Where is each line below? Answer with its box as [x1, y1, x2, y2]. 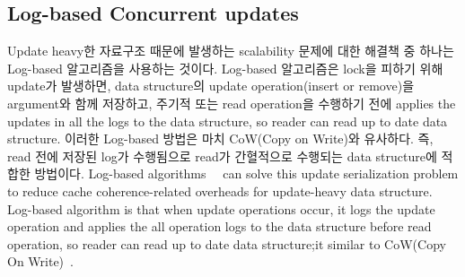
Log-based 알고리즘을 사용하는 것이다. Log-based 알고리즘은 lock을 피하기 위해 [7, 58, 443, 77]
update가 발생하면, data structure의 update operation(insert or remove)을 [7, 76, 415, 95]
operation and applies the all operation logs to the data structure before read [7, 217, 432, 236]
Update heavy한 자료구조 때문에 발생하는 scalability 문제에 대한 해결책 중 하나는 [7, 41, 454, 60]
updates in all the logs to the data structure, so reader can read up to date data [7, 111, 448, 130]
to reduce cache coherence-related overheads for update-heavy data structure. [7, 181, 433, 200]
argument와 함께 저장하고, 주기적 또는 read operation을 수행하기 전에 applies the [7, 93, 456, 112]
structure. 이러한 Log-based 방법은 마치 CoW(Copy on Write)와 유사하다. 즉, [7, 129, 434, 148]
